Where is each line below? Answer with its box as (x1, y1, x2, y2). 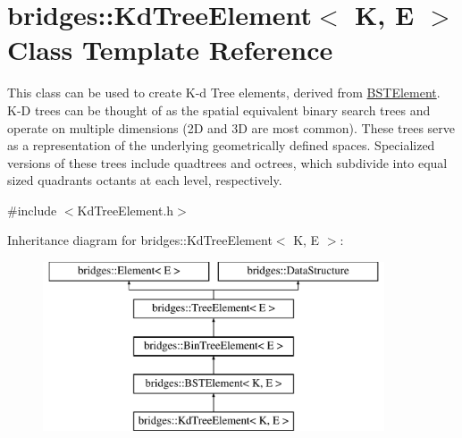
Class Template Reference (7, 31, 333, 68)
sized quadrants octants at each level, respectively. (7, 171, 282, 190)
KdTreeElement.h (77, 200, 174, 219)
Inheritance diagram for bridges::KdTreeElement (7, 231, 273, 249)
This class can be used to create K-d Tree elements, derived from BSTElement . (7, 83, 441, 102)
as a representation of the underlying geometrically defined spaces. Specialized (7, 136, 435, 155)
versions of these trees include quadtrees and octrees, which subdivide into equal (7, 153, 448, 172)
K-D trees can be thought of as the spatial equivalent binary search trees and (7, 100, 431, 119)
